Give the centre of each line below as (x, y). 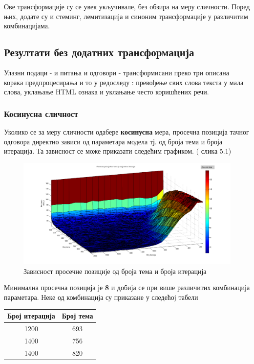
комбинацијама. (27, 26)
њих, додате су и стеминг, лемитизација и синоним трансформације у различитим (126, 16)
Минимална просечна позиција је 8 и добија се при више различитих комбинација (127, 287)
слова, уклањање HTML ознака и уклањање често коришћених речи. (106, 92)
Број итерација (31, 316)
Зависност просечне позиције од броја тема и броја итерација (115, 271)
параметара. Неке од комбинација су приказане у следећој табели (101, 297)
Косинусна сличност (41, 113)
